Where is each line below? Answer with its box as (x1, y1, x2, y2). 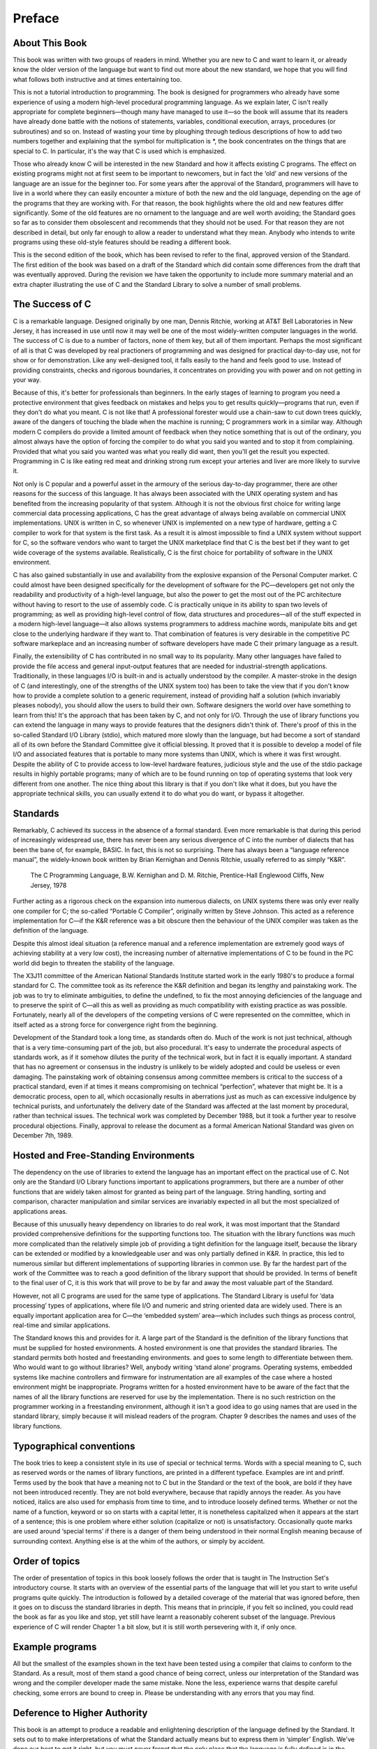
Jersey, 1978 (30, 881, 67, 889)
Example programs (13, 1641, 97, 1652)
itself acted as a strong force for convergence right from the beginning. (13, 1020, 218, 1028)
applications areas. (13, 1207, 68, 1215)
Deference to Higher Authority (13, 1707, 148, 1719)
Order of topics (13, 1555, 80, 1567)
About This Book (13, 37, 87, 49)
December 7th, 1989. (13, 1131, 73, 1140)
